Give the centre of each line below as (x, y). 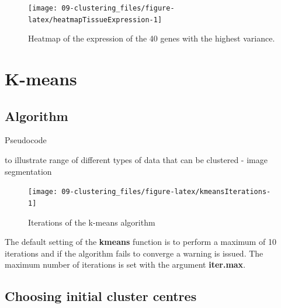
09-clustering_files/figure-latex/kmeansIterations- (166, 192)
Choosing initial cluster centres (101, 296)
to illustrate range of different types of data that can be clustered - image (136, 160)
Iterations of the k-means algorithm (92, 222)
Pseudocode (26, 140)
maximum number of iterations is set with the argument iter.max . (125, 264)
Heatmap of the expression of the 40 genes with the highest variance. (152, 38)
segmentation (28, 171)
